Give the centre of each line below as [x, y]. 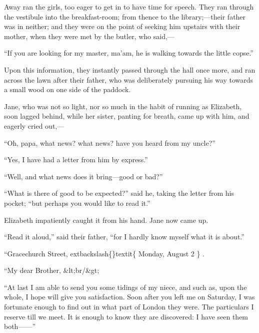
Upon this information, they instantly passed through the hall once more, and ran [130, 69]
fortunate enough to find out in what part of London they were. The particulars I [129, 307]
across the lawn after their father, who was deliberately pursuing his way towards [129, 79]
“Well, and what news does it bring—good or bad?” [83, 176]
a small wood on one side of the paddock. [67, 89]
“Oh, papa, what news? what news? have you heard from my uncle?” [110, 142]
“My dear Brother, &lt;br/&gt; [52, 270]
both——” [20, 326]
